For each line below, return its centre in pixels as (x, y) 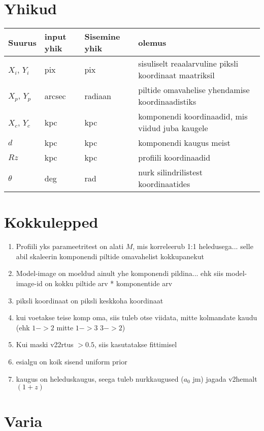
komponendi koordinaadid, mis (193, 116)
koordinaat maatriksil (176, 75)
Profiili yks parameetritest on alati (70, 246)
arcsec (55, 96)
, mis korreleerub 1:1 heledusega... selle (193, 246)
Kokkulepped (51, 222)
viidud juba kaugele (173, 128)
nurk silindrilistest (170, 172)
